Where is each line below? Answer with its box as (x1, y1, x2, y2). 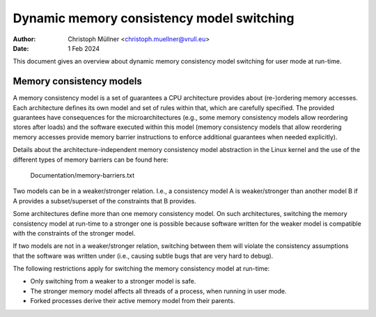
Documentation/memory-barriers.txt (30, 171, 135, 179)
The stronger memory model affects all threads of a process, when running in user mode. (30, 286, 287, 295)
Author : (13, 35, 36, 43)
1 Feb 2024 (68, 44, 100, 52)
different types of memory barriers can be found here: (13, 155, 169, 164)
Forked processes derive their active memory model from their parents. (30, 297, 235, 305)
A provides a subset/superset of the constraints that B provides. (13, 196, 196, 205)
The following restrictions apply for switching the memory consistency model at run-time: (13, 265, 270, 273)
